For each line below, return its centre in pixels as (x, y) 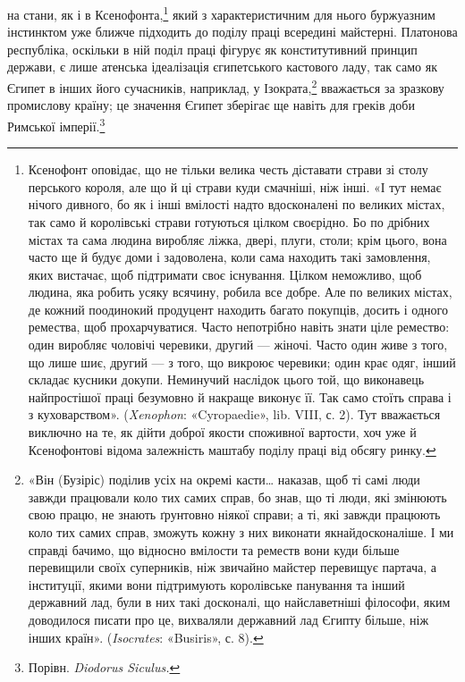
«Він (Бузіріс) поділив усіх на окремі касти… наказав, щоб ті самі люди (224, 480)
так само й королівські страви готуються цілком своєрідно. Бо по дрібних (229, 221)
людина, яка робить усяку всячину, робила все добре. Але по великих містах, (240, 292)
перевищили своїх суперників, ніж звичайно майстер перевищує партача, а (232, 567)
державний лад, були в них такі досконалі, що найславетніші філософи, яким (239, 602)
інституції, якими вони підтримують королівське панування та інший (216, 584)
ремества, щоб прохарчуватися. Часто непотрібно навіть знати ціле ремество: (239, 327)
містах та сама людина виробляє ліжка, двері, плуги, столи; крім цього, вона (237, 239)
